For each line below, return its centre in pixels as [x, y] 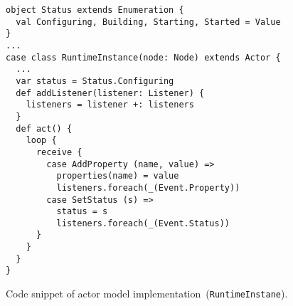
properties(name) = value [118, 176]
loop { [41, 141]
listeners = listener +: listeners [110, 105]
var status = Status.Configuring [95, 81]
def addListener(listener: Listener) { [110, 93]
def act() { [44, 128]
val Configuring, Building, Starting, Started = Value [148, 22]
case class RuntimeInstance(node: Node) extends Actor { [143, 57]
